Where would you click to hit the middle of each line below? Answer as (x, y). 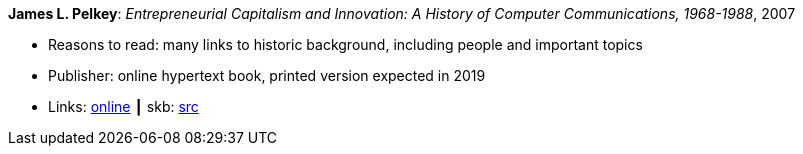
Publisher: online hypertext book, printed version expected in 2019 (267, 75)
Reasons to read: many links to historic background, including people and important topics (345, 44)
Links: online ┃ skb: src (123, 106)
